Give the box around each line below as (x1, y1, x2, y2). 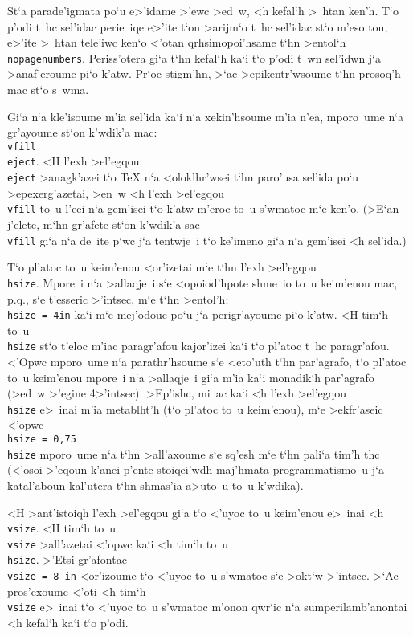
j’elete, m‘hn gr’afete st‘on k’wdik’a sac (7, 216, 200, 233)
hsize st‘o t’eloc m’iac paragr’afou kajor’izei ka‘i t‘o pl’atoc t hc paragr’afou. (7, 337, 390, 354)
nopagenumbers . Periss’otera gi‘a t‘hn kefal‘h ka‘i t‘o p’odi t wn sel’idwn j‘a (7, 49, 382, 66)
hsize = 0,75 (7, 434, 76, 446)
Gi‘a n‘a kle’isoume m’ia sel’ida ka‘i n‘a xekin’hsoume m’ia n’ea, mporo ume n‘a (7, 108, 404, 124)
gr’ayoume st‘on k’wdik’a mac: (7, 124, 157, 141)
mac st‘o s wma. (7, 81, 89, 98)
